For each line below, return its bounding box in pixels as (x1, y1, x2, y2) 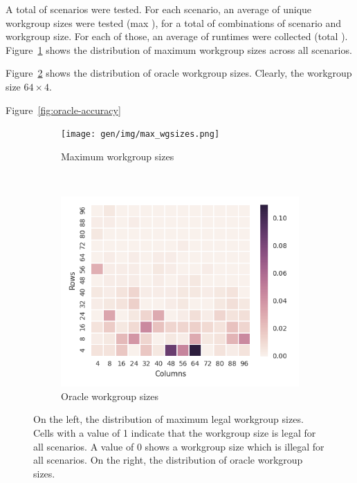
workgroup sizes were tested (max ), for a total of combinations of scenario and (6, 15, 342, 30)
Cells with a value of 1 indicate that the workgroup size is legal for (33, 425, 316, 439)
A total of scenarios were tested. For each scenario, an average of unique (6, 2, 312, 16)
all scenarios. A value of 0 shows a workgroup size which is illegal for (33, 439, 324, 453)
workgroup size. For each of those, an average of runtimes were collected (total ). (6, 29, 348, 44)
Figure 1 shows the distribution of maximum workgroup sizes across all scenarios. (6, 42, 352, 57)
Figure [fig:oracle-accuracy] (6, 102, 121, 117)
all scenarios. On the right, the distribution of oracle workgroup (33, 453, 303, 467)
